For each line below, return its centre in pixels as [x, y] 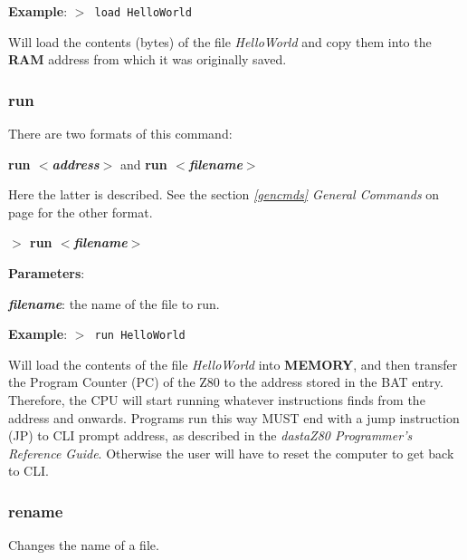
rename [36, 511]
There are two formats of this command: [120, 134]
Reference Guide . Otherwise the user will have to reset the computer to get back [231, 453]
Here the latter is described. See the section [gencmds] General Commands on [224, 194]
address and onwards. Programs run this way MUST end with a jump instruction [234, 417]
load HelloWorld [143, 13]
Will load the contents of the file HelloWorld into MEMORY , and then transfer [233, 364]
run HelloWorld [140, 336]
